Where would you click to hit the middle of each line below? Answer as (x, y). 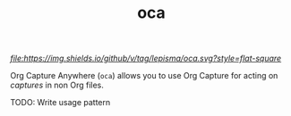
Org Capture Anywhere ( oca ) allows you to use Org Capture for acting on (144, 76)
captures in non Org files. (57, 85)
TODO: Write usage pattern (60, 103)
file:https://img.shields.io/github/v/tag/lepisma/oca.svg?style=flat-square (146, 58)
